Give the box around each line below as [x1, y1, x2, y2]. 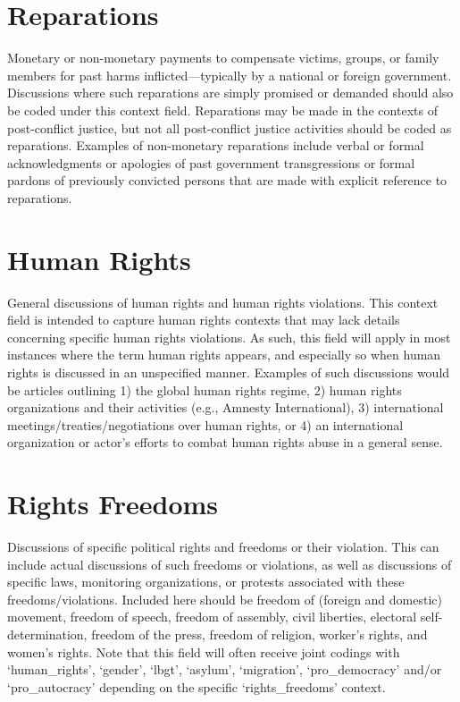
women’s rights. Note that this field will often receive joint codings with [7, 642, 400, 661]
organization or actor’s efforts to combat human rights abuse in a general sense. [7, 433, 443, 452]
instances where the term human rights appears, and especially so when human [7, 345, 441, 364]
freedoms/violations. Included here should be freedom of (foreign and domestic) [7, 589, 442, 608]
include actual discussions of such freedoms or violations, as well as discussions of [7, 554, 452, 573]
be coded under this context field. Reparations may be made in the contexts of [7, 100, 438, 119]
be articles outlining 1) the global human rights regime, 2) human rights [7, 380, 402, 399]
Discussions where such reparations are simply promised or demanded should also [7, 83, 454, 102]
